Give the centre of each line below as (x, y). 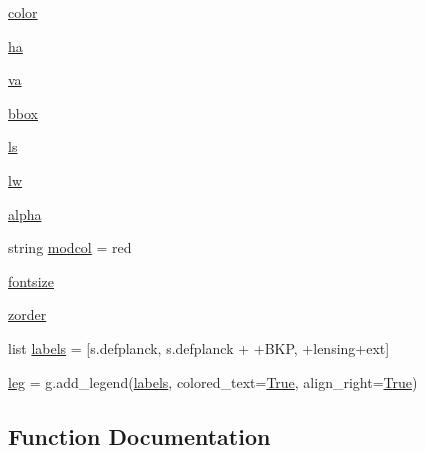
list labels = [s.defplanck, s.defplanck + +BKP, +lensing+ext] (199, 347)
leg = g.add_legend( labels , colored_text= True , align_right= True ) (213, 381)
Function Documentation (139, 435)
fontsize (31, 280)
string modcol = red (70, 247)
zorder (27, 314)
